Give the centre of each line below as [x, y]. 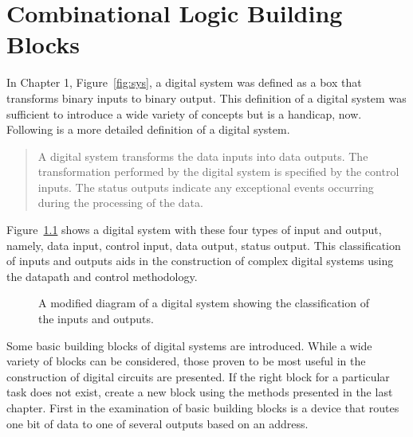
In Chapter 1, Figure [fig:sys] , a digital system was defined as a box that [184, 82]
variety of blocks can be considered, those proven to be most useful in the [186, 361]
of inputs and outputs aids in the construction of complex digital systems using [200, 261]
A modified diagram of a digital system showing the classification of [204, 303]
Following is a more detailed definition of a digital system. [148, 129]
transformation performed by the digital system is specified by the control [218, 172]
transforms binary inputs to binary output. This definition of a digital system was [206, 98]
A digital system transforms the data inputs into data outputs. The [203, 156]
